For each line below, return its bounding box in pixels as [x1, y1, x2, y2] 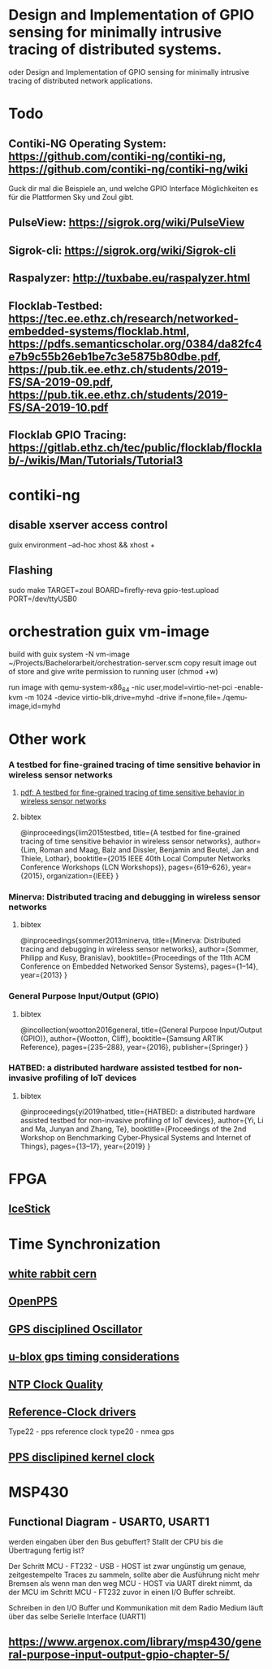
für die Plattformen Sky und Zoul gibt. [8, 192, 134, 202]
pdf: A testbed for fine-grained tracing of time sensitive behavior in [19, 787, 245, 797]
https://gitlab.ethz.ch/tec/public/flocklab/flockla [8, 441, 262, 455]
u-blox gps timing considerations [8, 1350, 180, 1364]
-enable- [234, 682, 264, 692]
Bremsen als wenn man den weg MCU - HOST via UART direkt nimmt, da [8, 1578, 253, 1588]
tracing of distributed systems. [8, 41, 222, 59]
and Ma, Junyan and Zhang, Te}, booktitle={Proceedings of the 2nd [19, 1124, 247, 1134]
